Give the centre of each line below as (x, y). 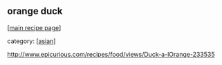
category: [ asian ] (31, 41)
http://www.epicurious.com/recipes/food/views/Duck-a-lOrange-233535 (111, 54)
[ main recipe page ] (34, 27)
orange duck (35, 11)
